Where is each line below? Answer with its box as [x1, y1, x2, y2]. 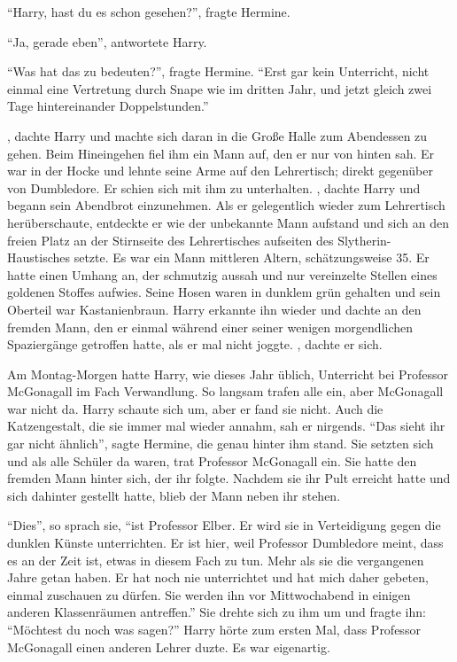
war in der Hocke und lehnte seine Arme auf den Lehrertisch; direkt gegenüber [7, 161, 433, 180]
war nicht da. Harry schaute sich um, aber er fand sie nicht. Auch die [7, 399, 383, 417]
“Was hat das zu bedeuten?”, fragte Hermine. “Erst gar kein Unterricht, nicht [7, 62, 430, 81]
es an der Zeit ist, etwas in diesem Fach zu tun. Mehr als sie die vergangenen [7, 550, 424, 569]
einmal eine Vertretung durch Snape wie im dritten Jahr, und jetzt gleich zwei [7, 79, 432, 97]
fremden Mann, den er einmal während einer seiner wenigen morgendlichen [7, 317, 414, 336]
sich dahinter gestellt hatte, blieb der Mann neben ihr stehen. [7, 486, 341, 504]
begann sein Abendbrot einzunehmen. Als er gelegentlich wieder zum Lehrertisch [7, 196, 445, 214]
